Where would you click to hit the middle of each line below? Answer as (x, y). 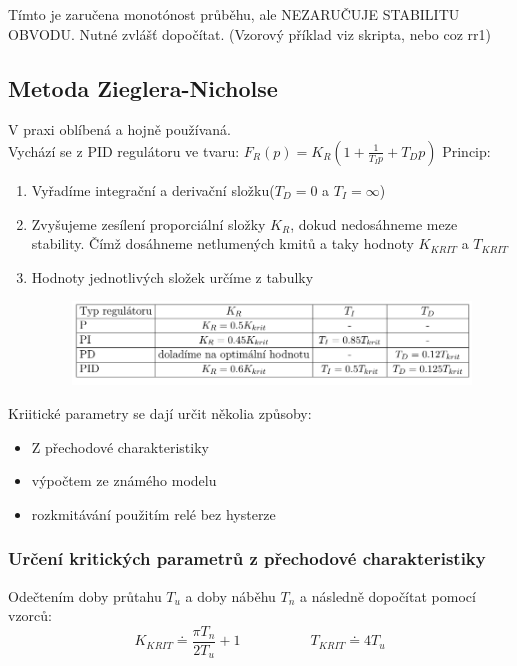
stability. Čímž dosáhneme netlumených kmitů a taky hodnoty (222, 243)
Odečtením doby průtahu (85, 595)
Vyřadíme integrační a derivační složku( (153, 189)
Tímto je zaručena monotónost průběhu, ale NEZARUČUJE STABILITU (234, 14)
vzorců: (30, 615)
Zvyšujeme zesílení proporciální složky (148, 223)
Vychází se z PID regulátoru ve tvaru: (124, 150)
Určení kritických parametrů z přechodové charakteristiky (247, 558)
